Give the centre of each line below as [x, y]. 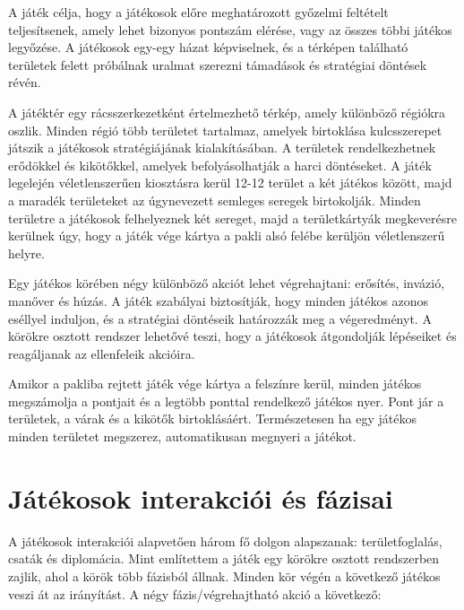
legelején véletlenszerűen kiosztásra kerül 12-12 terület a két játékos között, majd [230, 183]
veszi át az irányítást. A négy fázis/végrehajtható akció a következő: [195, 593]
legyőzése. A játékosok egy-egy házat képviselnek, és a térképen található [208, 47]
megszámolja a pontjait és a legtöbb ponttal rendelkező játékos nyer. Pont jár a [226, 401]
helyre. [26, 253]
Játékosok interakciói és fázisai [201, 497]
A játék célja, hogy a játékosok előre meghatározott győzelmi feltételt [198, 12]
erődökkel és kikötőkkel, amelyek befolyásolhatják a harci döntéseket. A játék [220, 165]
